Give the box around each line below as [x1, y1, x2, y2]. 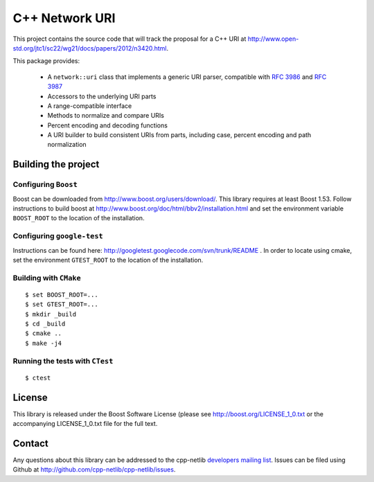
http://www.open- [247, 35, 299, 43]
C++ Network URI [12, 10, 116, 26]
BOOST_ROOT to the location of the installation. [12, 214, 145, 222]
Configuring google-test [12, 231, 103, 241]
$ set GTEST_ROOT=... [25, 301, 98, 308]
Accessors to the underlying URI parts [47, 92, 157, 100]
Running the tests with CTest [12, 356, 114, 366]
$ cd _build [25, 320, 66, 328]
